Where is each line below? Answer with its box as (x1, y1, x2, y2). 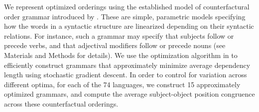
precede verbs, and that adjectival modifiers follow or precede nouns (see (4, 40, 226, 51)
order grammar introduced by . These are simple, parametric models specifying (4, 11, 246, 21)
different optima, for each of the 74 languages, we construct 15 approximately (4, 79, 241, 89)
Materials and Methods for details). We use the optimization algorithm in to (4, 50, 238, 60)
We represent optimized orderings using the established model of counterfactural (4, 1, 250, 11)
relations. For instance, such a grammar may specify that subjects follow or (4, 30, 234, 41)
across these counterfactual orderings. (4, 98, 119, 109)
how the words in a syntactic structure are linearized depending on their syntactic (4, 21, 254, 31)
